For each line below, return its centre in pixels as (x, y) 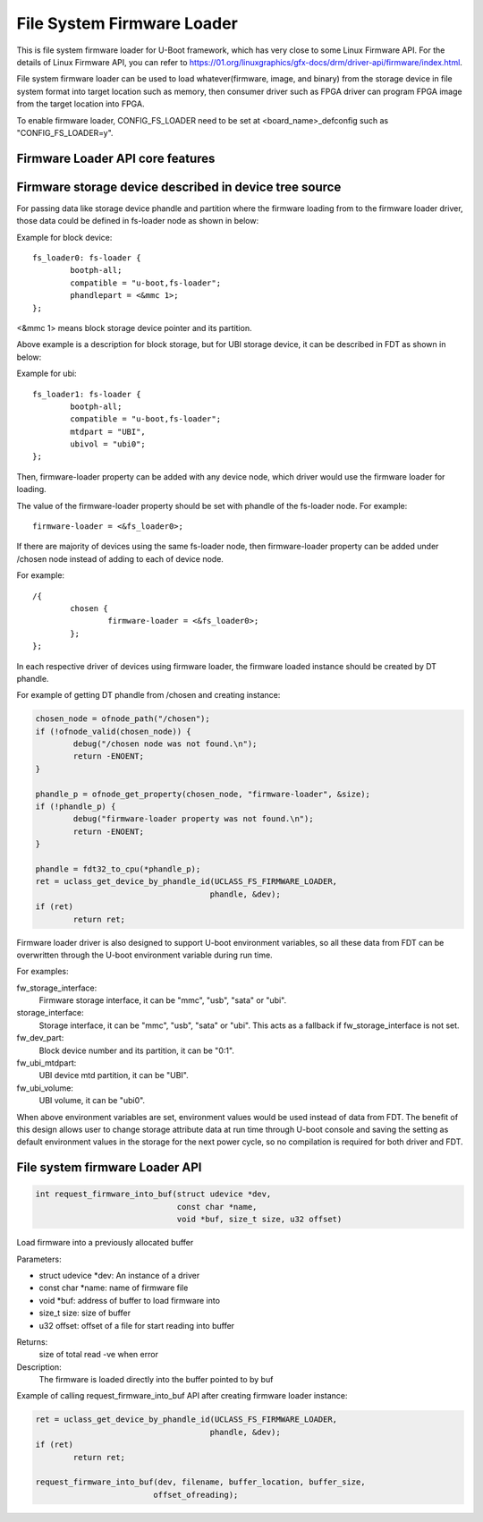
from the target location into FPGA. (80, 104)
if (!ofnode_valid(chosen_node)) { (113, 731)
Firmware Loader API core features (116, 158)
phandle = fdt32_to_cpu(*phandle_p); (118, 869)
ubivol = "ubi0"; (108, 444)
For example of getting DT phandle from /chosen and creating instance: (148, 695)
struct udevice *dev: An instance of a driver (119, 1275)
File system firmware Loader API (109, 1168)
